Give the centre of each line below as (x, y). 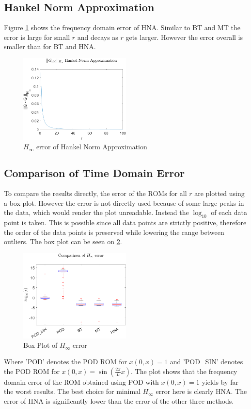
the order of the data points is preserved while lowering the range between (114, 232)
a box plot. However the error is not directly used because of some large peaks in (124, 203)
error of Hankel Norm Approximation (92, 147)
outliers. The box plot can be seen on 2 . (63, 241)
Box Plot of (40, 345)
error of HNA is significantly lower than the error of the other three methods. (119, 400)
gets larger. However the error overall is (184, 37)
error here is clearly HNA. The (201, 391)
